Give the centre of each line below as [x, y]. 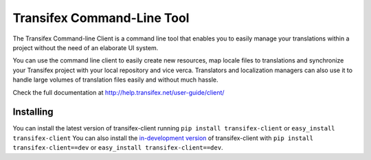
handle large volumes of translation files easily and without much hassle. [116, 80]
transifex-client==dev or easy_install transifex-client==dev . [118, 148]
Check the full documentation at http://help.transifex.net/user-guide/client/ [119, 92]
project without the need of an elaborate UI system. [86, 47]
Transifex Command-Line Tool [101, 18]
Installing [33, 112]
